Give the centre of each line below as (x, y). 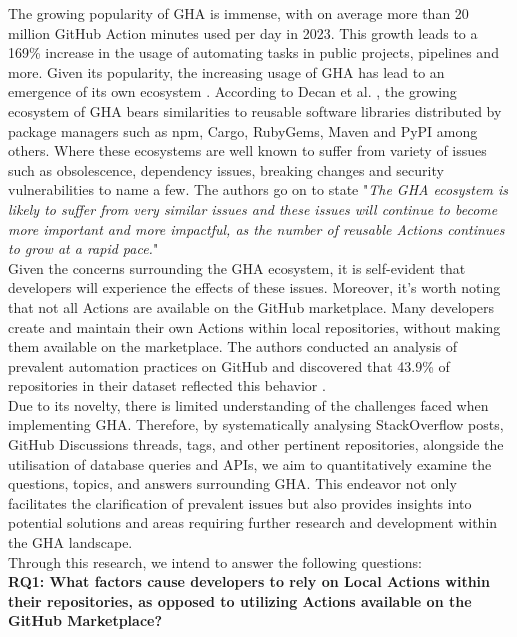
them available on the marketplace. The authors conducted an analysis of (233, 346)
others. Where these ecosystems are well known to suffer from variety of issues (247, 150)
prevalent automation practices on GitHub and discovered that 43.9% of (229, 365)
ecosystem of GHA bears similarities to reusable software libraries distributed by (255, 110)
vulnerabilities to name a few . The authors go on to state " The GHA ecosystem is (258, 189)
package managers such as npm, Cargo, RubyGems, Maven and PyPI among (243, 130)
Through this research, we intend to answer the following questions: (215, 561)
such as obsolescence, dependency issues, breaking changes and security (226, 169)
